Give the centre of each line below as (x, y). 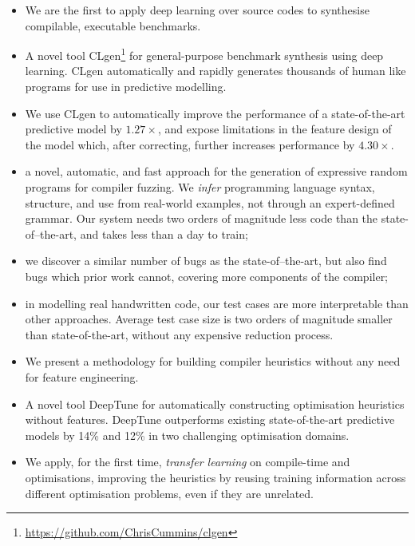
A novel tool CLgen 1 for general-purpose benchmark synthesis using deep (204, 54)
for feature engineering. (82, 376)
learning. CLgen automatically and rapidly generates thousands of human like (215, 71)
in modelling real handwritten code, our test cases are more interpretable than (217, 303)
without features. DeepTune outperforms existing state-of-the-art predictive (210, 419)
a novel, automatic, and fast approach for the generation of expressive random (216, 171)
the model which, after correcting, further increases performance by (190, 144)
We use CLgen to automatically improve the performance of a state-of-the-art (215, 113)
